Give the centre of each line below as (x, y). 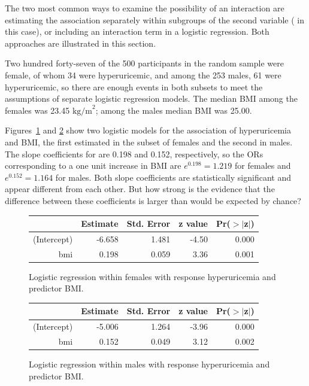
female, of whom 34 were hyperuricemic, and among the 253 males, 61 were (143, 75)
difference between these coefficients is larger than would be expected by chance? (153, 200)
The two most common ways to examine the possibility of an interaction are (145, 8)
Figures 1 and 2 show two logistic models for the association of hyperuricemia (148, 130)
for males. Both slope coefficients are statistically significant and (173, 177)
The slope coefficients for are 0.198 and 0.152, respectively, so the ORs (134, 154)
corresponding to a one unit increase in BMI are (93, 165)
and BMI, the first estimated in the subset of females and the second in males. (149, 142)
